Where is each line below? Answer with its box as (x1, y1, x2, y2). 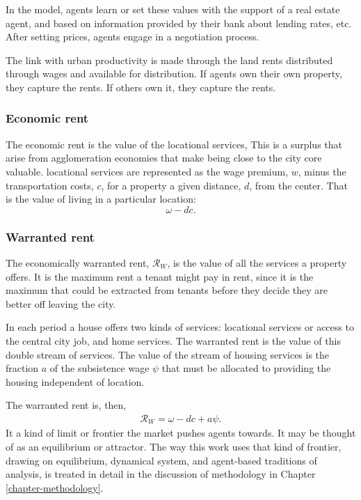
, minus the (298, 164, 346, 178)
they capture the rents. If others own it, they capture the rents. (6, 79, 276, 94)
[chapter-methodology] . (6, 480, 104, 494)
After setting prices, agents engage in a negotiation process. (6, 29, 259, 44)
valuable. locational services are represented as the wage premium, (6, 164, 289, 178)
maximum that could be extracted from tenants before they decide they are (6, 283, 328, 297)
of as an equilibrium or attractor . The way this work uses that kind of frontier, (6, 439, 342, 453)
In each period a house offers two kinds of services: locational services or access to (6, 320, 354, 334)
